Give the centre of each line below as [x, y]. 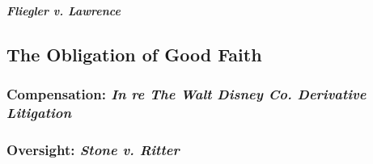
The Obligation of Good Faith [134, 54]
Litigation [39, 112]
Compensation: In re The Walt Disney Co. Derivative [186, 93]
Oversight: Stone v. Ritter [93, 149]
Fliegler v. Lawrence [64, 10]
